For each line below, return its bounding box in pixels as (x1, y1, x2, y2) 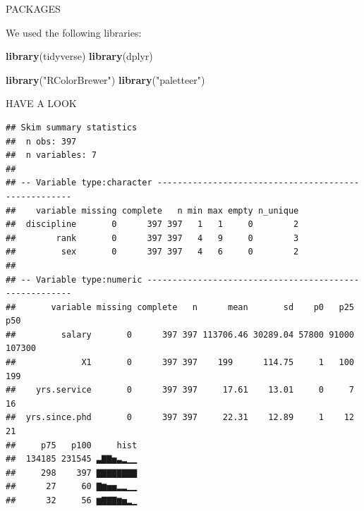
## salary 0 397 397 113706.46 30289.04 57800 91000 (6, 329, 354, 340)
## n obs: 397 (6, 136, 77, 147)
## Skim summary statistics (6, 122, 138, 133)
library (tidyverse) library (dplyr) (6, 49, 153, 63)
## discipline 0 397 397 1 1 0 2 (6, 219, 299, 230)
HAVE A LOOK (6, 96, 77, 111)
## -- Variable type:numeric (6, 274, 142, 285)
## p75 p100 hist (6, 440, 138, 450)
